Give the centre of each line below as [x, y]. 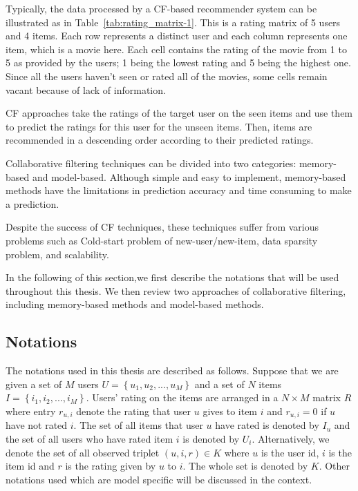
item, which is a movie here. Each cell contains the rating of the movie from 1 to [176, 49]
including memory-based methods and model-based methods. [135, 304]
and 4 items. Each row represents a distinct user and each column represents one [177, 36]
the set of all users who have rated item [89, 438]
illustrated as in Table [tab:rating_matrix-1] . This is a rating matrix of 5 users [173, 22]
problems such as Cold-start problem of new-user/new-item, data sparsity [162, 240]
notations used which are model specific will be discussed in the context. [159, 479]
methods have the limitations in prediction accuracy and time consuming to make [179, 190]
